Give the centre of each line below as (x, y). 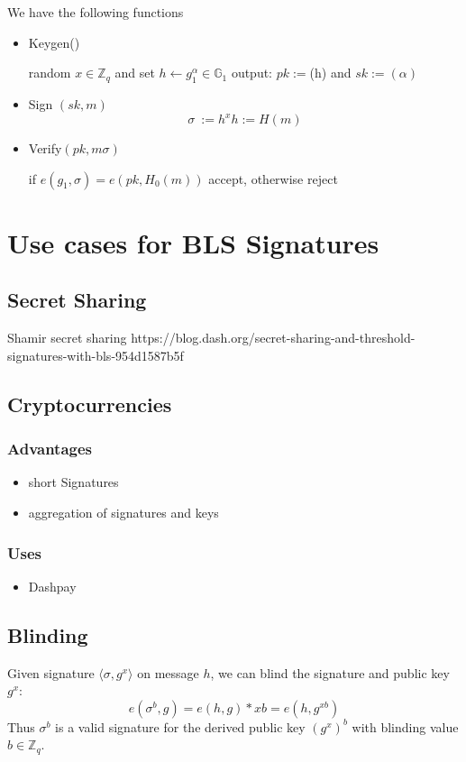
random (50, 73)
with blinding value (405, 726)
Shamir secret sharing (67, 338)
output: (252, 73)
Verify (45, 148)
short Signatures (73, 482)
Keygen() (54, 42)
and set (135, 73)
